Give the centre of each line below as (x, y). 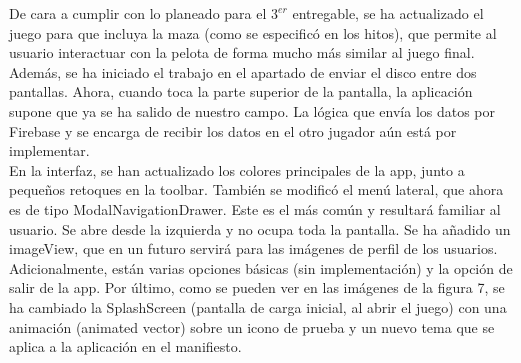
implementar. (49, 150)
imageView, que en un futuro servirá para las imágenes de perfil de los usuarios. (253, 248)
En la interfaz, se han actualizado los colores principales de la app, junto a (237, 169)
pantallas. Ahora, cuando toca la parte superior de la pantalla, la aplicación (241, 91)
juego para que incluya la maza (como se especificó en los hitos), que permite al (253, 32)
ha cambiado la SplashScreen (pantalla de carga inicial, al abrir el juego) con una (258, 306)
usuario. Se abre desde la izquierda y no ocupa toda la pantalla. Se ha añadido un (260, 228)
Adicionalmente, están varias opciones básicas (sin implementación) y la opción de (261, 267)
